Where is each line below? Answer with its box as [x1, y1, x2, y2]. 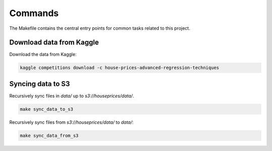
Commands [9, 8, 59, 19]
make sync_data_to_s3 [20, 106, 74, 112]
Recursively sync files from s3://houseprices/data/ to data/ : [9, 119, 133, 125]
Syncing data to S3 [9, 80, 70, 88]
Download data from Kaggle [9, 38, 99, 47]
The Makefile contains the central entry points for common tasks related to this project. [9, 25, 190, 31]
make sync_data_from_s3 [20, 132, 79, 138]
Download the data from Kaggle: [9, 51, 77, 57]
